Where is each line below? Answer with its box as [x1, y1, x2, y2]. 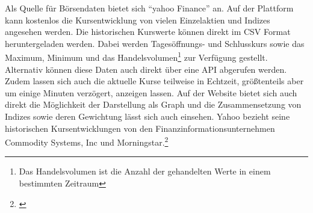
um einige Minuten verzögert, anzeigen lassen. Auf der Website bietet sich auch [5, 86, 297, 99]
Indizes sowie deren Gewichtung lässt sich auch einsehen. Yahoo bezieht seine [5, 110, 290, 122]
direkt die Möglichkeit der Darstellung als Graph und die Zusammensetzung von [5, 98, 302, 111]
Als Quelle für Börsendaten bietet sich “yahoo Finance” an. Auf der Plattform [5, 2, 294, 14]
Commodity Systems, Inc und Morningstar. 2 [5, 134, 169, 148]
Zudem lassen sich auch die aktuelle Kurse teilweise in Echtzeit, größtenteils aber [5, 75, 304, 87]
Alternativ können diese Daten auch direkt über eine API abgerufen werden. [5, 63, 287, 75]
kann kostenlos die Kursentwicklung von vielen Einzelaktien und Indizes [5, 13, 270, 26]
